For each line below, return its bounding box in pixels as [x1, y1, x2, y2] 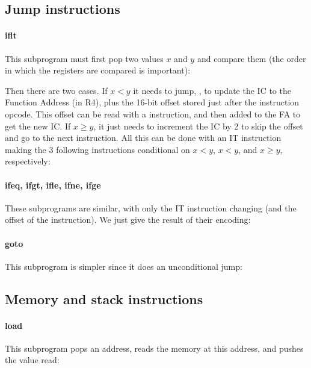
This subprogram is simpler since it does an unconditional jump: [5, 260, 242, 272]
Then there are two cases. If [5, 84, 108, 96]
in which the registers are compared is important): [5, 64, 191, 76]
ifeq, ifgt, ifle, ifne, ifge [5, 178, 101, 191]
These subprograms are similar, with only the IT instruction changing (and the [5, 201, 297, 214]
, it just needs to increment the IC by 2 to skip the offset [93, 119, 303, 132]
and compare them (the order [197, 52, 306, 64]
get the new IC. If [5, 119, 71, 132]
